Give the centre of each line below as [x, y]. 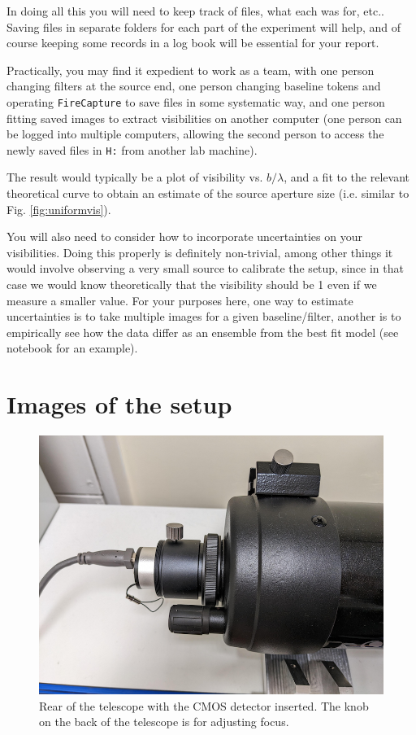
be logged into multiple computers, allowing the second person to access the [195, 134]
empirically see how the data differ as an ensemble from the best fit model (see [203, 332]
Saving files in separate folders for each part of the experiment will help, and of [204, 26]
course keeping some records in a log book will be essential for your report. [193, 43]
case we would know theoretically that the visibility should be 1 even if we [192, 284]
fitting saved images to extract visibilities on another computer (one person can [204, 118]
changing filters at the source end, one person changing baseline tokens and [194, 86]
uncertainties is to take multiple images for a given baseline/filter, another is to [204, 316]
